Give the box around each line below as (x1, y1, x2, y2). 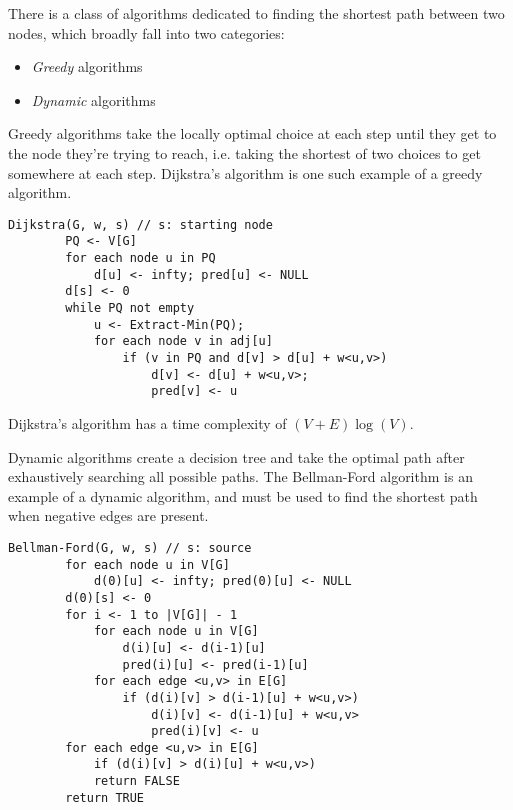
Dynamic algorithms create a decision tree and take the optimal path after (8, 446, 465, 467)
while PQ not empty (65, 301, 195, 316)
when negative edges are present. (8, 505, 209, 526)
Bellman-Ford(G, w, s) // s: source (8, 540, 252, 555)
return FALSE (93, 774, 180, 789)
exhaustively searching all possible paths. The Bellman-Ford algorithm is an (8, 466, 473, 487)
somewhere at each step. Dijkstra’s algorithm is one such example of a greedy (8, 162, 483, 183)
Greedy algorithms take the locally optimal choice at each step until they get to (8, 123, 497, 144)
